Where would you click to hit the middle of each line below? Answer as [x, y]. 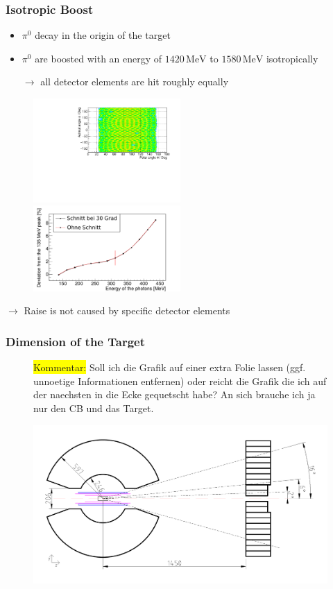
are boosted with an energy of [99, 58]
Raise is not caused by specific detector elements [127, 310]
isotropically [292, 58]
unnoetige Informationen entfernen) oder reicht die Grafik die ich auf [180, 381]
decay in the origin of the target [103, 35]
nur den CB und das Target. [94, 408]
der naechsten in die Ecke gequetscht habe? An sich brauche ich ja [174, 394]
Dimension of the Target [75, 341]
